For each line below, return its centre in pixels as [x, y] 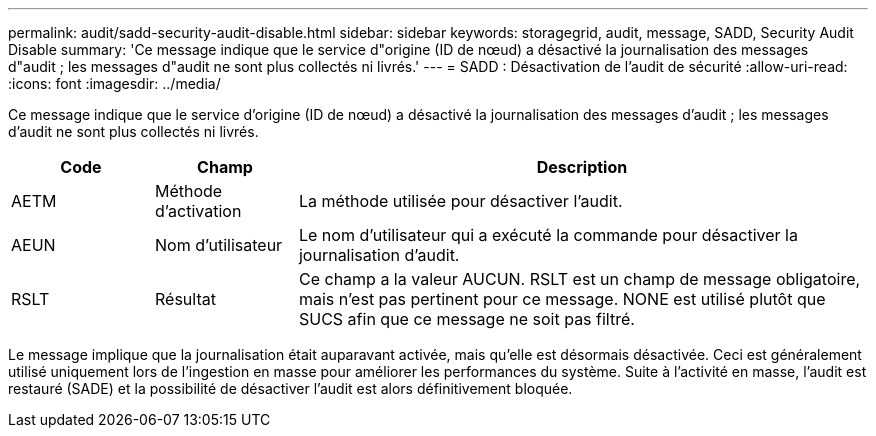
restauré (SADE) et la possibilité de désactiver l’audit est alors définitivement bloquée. [290, 388]
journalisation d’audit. [379, 255]
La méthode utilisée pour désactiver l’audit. [460, 201]
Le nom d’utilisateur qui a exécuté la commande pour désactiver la [548, 235]
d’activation [198, 211]
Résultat [185, 299]
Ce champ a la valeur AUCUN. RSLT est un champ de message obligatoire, [579, 279]
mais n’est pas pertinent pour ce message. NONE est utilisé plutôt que [562, 299]
